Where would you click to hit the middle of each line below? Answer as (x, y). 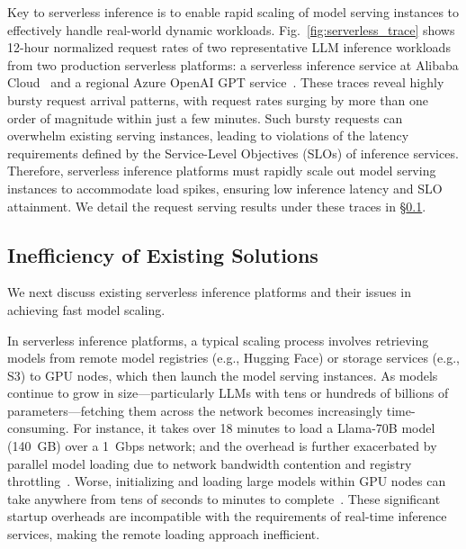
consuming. (38, 428)
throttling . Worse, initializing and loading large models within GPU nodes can (227, 481)
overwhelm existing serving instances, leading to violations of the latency (208, 135)
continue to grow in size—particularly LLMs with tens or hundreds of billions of (228, 393)
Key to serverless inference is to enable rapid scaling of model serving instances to (233, 12)
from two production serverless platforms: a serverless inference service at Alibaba (233, 64)
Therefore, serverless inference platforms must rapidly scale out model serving (222, 171)
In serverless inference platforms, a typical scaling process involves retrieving (218, 340)
